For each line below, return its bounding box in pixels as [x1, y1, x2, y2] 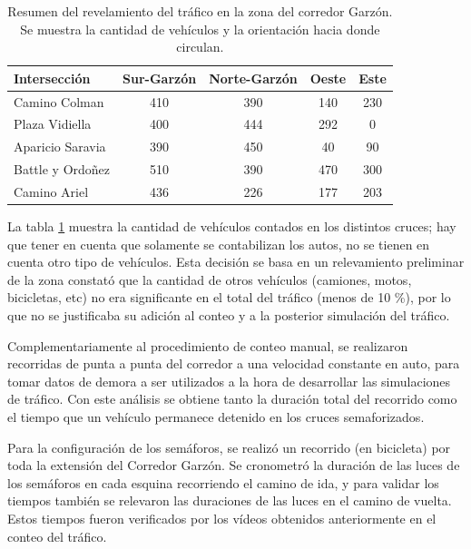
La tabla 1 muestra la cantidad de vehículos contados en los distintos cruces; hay [7, 217, 456, 236]
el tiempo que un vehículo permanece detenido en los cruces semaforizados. [7, 407, 425, 426]
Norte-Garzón [209, 68, 298, 87]
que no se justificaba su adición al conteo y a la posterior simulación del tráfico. [7, 306, 450, 325]
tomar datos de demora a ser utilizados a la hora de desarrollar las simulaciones [7, 371, 451, 390]
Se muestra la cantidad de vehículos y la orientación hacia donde [20, 19, 380, 38]
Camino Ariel [14, 182, 89, 201]
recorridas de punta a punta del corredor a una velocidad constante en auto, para [7, 354, 460, 373]
